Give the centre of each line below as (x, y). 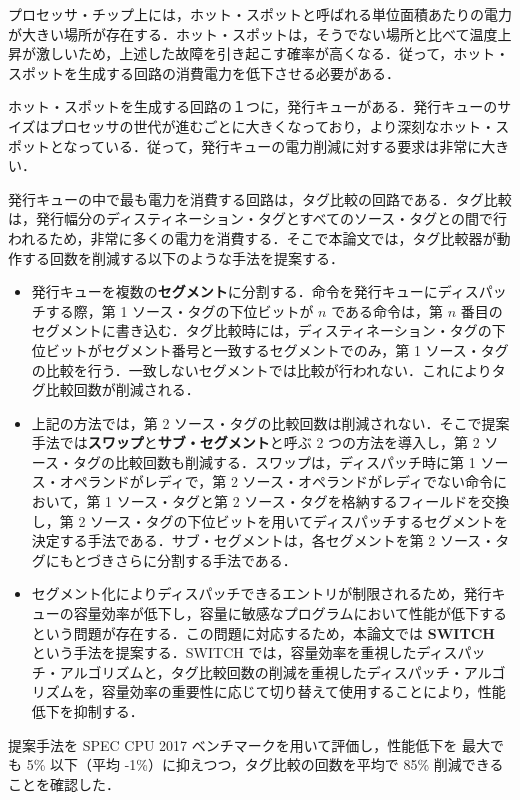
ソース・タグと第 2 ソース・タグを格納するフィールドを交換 (313, 501)
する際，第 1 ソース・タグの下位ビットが (179, 310)
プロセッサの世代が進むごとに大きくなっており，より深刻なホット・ (272, 125)
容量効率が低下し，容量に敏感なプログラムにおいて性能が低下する (290, 613)
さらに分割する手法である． (205, 559)
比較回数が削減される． (122, 389)
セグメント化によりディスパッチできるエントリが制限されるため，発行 (261, 593)
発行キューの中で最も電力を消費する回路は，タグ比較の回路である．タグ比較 (260, 198)
